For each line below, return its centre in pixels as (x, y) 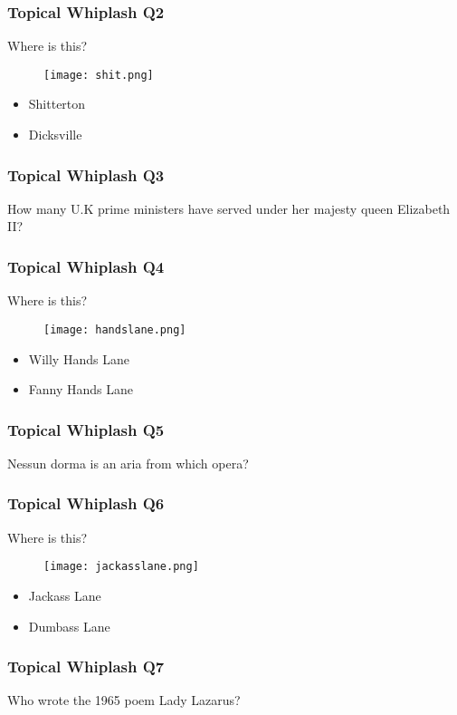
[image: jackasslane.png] (121, 567)
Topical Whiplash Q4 (86, 266)
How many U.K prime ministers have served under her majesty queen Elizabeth (229, 208)
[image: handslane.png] (115, 329)
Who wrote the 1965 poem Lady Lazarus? (124, 700)
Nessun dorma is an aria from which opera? (128, 463)
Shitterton (57, 104)
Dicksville (55, 135)
